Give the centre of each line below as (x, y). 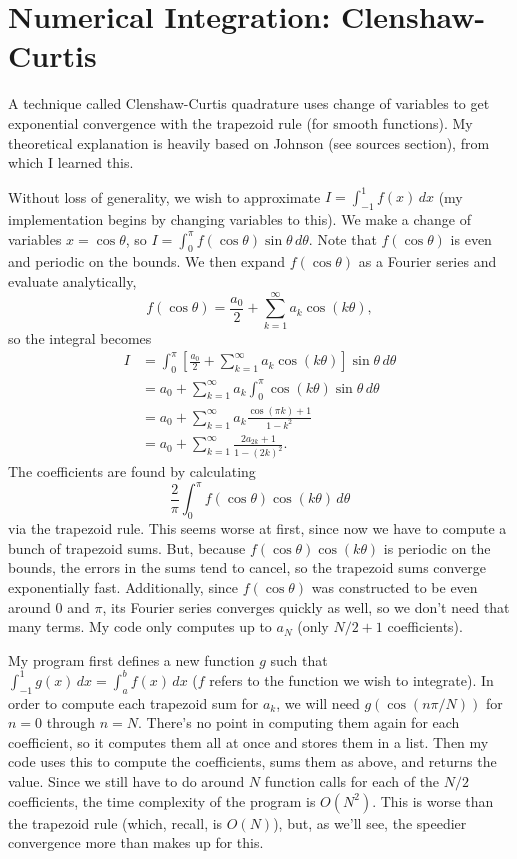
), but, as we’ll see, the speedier (370, 822)
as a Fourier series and (427, 261)
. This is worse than (433, 800)
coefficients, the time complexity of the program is (162, 800)
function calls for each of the (352, 781)
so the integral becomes (80, 337)
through (71, 722)
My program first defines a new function (131, 659)
